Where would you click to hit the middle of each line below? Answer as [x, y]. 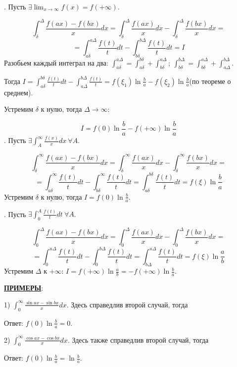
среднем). [19, 92]
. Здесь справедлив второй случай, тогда [127, 304]
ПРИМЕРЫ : [24, 288]
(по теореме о [210, 81]
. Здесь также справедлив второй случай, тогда [138, 339]
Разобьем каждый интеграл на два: [56, 62]
